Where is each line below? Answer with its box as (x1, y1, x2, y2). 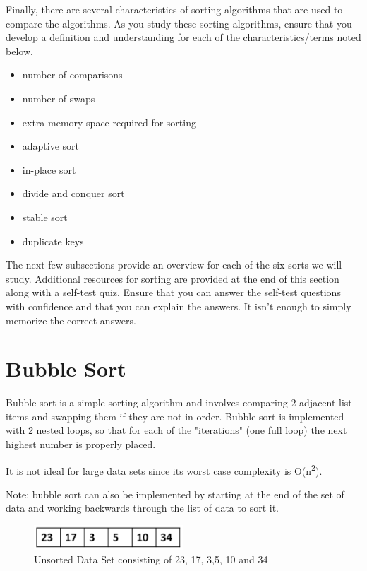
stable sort (22, 209, 68, 224)
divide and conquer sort (22, 186, 125, 201)
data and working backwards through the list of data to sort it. (6, 500, 279, 515)
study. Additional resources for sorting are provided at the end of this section (6, 271, 339, 285)
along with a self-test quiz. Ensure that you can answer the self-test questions (6, 285, 341, 300)
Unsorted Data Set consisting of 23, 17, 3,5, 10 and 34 (34, 552, 268, 567)
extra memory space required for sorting (22, 114, 196, 129)
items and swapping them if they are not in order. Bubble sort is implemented (6, 408, 344, 423)
